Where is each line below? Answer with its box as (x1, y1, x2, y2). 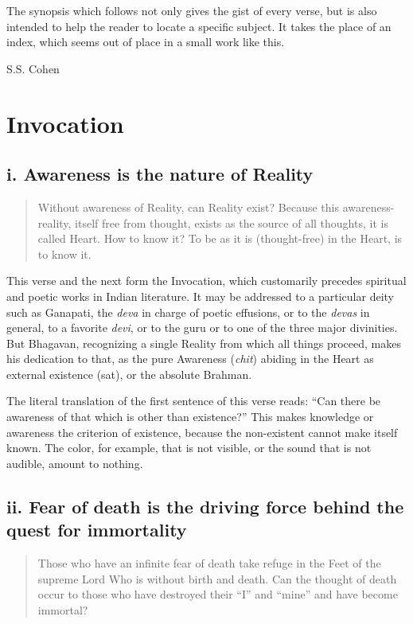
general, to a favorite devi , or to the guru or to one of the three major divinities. (6, 319, 398, 336)
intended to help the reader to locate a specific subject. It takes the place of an (6, 18, 392, 34)
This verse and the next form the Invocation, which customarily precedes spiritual (6, 272, 407, 289)
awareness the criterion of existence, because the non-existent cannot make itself (6, 423, 398, 440)
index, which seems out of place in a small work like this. (6, 33, 285, 50)
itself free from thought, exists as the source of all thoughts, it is (75, 214, 388, 231)
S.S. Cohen (6, 60, 60, 76)
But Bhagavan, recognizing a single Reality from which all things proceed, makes (6, 334, 401, 351)
